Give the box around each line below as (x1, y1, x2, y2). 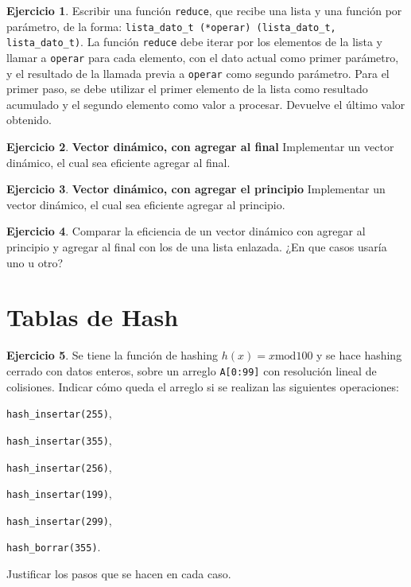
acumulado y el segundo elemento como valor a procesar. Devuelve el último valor (6, 95, 405, 112)
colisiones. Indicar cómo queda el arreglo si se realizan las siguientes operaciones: (6, 378, 399, 395)
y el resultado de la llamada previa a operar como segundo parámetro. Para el (6, 64, 390, 81)
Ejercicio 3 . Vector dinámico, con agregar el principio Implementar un (6, 181, 386, 197)
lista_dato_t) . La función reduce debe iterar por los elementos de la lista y (6, 33, 382, 50)
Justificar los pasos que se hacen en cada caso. (6, 566, 231, 582)
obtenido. (6, 111, 52, 128)
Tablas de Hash (6, 301, 179, 333)
